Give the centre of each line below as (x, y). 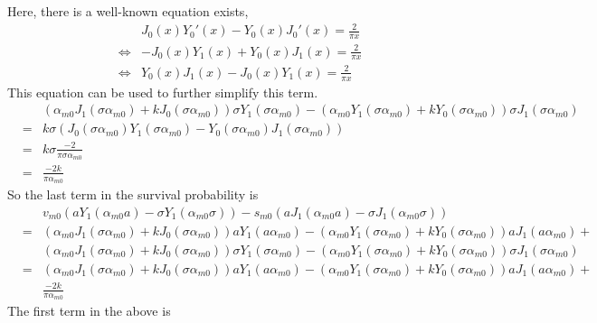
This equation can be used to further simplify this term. (163, 92)
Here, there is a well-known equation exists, (128, 11)
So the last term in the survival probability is (133, 194)
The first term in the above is (89, 311)
